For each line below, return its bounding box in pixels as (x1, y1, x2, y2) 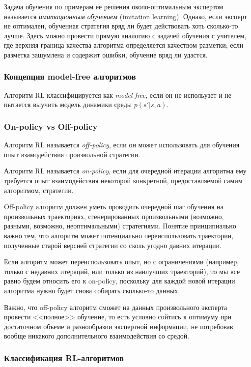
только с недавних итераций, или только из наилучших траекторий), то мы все (4, 266, 240, 276)
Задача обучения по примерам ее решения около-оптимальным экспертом (4, 1, 223, 11)
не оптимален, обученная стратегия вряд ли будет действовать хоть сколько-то (4, 21, 238, 31)
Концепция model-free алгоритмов (4, 70, 136, 83)
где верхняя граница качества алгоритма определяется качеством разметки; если (4, 40, 244, 50)
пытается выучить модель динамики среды (4, 99, 132, 110)
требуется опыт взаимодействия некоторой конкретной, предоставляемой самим (4, 175, 243, 185)
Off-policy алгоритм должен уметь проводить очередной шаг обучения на (4, 201, 223, 212)
